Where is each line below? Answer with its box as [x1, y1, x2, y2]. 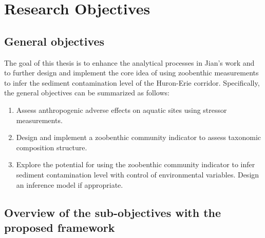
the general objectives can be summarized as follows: [4, 87, 169, 98]
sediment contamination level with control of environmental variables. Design [16, 169, 259, 180]
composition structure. [16, 142, 87, 152]
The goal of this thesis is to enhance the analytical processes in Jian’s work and [4, 57, 255, 68]
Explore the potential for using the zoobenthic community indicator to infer [16, 159, 255, 170]
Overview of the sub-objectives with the [4, 204, 221, 220]
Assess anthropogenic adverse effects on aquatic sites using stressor [16, 104, 227, 115]
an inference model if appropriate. [16, 179, 123, 190]
